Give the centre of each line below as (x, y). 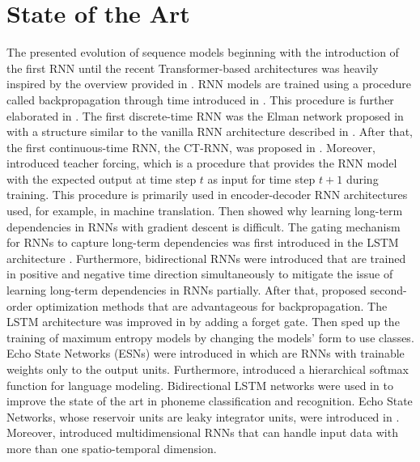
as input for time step (261, 178)
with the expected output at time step (102, 178)
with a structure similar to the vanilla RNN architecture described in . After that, (210, 131)
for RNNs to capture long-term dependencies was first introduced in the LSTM (203, 242)
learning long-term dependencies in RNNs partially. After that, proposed (187, 290)
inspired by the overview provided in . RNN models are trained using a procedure (209, 84)
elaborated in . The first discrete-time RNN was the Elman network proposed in (205, 115)
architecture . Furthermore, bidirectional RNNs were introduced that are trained (206, 258)
